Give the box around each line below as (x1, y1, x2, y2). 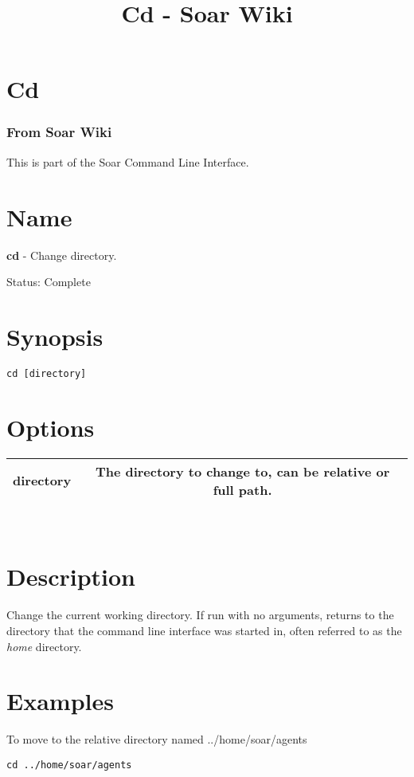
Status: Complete (6, 273, 91, 290)
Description (6, 560, 136, 593)
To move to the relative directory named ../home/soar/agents (6, 731, 307, 748)
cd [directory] (6, 367, 87, 379)
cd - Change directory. (6, 246, 117, 263)
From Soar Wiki (6, 122, 112, 142)
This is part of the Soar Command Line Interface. (6, 153, 249, 170)
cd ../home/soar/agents (6, 759, 132, 771)
